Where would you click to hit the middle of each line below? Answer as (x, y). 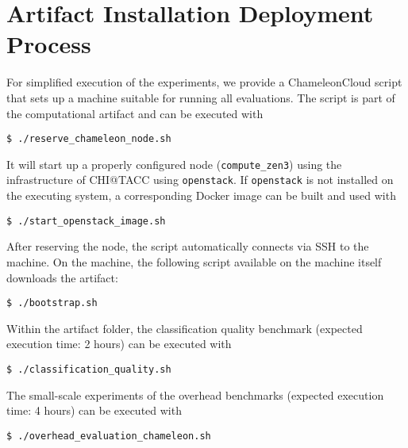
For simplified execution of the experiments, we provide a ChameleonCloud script (204, 82)
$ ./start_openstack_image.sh (86, 221)
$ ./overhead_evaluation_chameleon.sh (109, 436)
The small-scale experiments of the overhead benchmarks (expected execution (195, 394)
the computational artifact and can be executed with (135, 113)
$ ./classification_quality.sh (89, 369)
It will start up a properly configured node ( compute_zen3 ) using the (174, 164)
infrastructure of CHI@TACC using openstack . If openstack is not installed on (200, 180)
